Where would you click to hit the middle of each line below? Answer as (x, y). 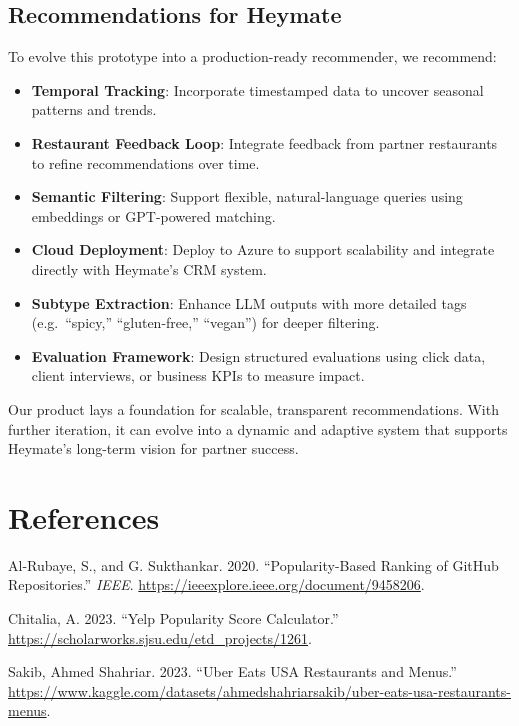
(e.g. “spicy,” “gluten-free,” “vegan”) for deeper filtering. (205, 322)
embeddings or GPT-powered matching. (153, 215)
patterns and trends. (94, 109)
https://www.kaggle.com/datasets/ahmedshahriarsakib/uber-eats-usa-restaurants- (259, 690)
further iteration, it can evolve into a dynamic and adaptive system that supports (258, 428)
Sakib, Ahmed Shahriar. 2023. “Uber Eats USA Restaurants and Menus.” (232, 671)
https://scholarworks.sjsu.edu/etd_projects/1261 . (160, 637)
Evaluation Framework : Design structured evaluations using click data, (258, 355)
